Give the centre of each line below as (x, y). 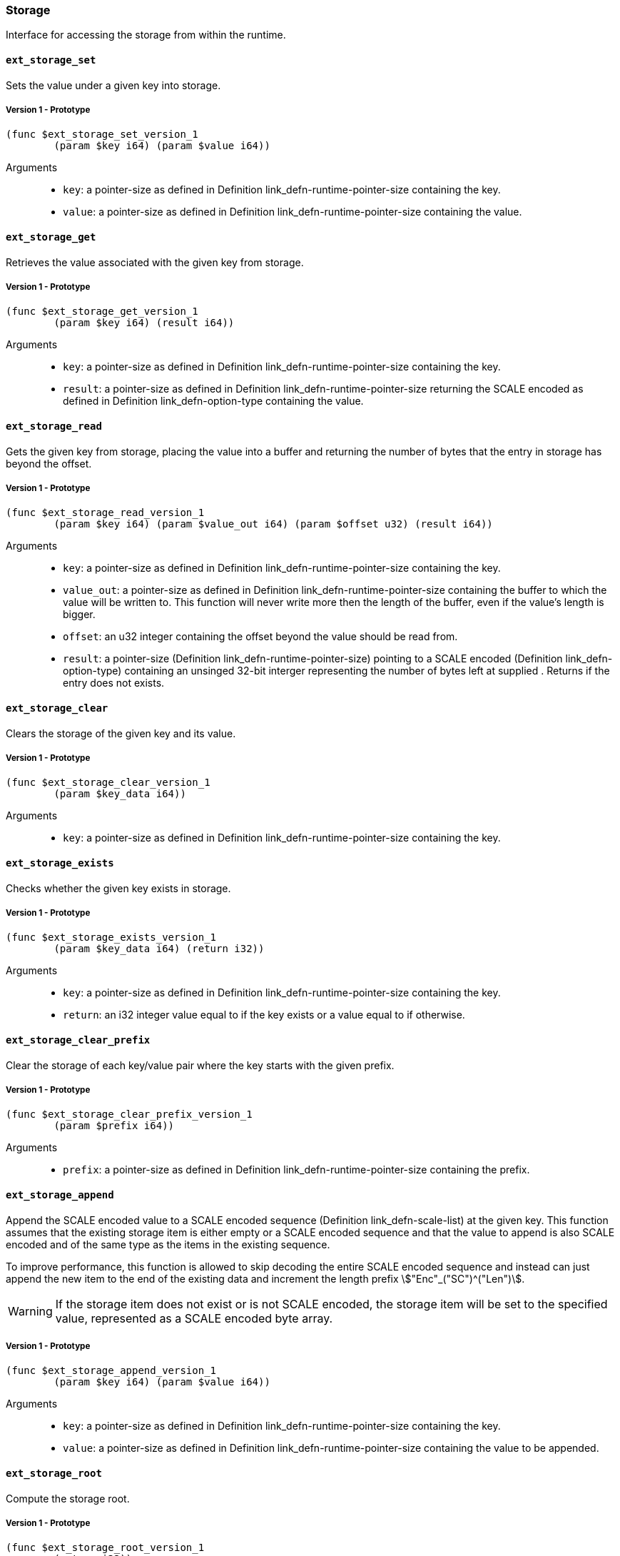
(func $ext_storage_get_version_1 (102, 312)
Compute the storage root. (68, 1498)
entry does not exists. (114, 683)
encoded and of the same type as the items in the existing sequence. (168, 1244)
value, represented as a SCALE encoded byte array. (194, 1318)
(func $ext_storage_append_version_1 (111, 1371)
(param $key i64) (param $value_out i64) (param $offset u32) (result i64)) (273, 524)
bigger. (79, 615)
